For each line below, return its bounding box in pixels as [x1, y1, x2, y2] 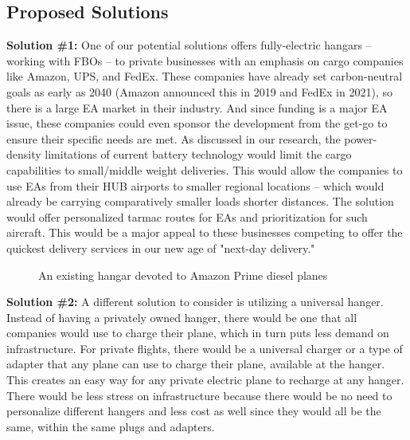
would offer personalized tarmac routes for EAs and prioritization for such [6, 208, 368, 225]
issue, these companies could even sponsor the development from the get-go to [6, 115, 388, 132]
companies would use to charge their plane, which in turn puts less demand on [6, 324, 389, 341]
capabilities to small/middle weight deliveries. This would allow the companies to [6, 161, 403, 178]
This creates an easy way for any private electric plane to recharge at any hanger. [6, 371, 404, 388]
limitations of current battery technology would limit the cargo [45, 146, 352, 163]
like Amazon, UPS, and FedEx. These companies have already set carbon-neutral [6, 68, 403, 84]
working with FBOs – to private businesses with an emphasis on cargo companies [6, 52, 404, 69]
